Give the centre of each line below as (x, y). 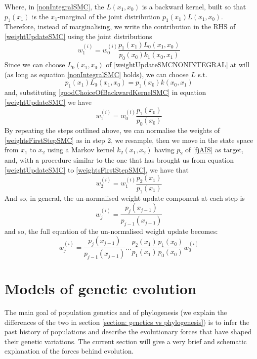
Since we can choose (35, 65)
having (164, 150)
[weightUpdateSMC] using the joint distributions (78, 36)
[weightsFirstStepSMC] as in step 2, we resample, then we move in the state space (129, 140)
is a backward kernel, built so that (194, 6)
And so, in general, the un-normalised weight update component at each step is (125, 198)
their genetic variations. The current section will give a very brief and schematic (126, 341)
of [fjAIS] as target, (214, 150)
